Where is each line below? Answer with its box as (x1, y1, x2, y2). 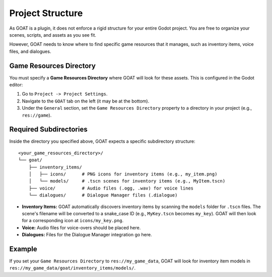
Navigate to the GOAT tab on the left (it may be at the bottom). (22, 98, 150, 104)
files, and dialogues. (9, 48, 51, 54)
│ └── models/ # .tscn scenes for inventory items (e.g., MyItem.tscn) (28, 178, 226, 184)
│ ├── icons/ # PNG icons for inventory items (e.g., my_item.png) (28, 171, 218, 177)
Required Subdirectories (9, 125, 88, 134)
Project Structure (9, 8, 83, 19)
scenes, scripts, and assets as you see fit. (9, 32, 97, 38)
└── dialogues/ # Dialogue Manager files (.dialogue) (28, 193, 178, 198)
